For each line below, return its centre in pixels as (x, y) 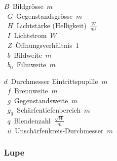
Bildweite (28, 55)
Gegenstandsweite (41, 100)
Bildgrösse (28, 6)
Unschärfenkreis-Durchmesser (59, 130)
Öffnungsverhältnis (44, 45)
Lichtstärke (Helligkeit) (52, 25)
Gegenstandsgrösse (45, 16)
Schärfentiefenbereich (49, 110)
